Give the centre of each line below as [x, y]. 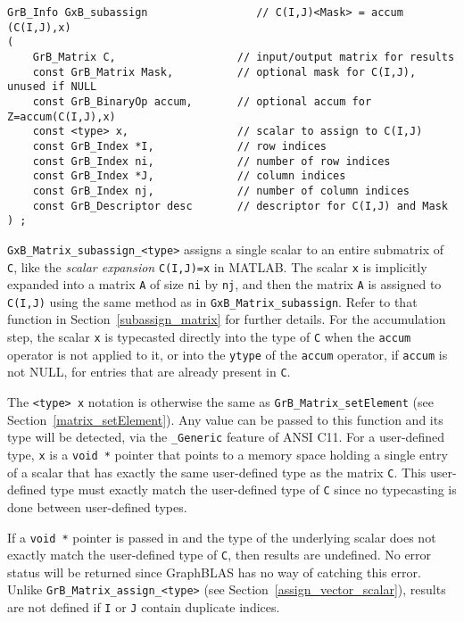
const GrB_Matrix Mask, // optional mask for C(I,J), [224, 72]
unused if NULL [52, 87]
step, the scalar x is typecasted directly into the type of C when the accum [209, 337]
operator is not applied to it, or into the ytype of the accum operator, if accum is [228, 354]
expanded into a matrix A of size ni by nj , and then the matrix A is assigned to [224, 284]
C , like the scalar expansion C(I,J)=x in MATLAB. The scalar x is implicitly [217, 266]
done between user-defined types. [97, 506]
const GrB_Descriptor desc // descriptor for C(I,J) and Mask [240, 206]
